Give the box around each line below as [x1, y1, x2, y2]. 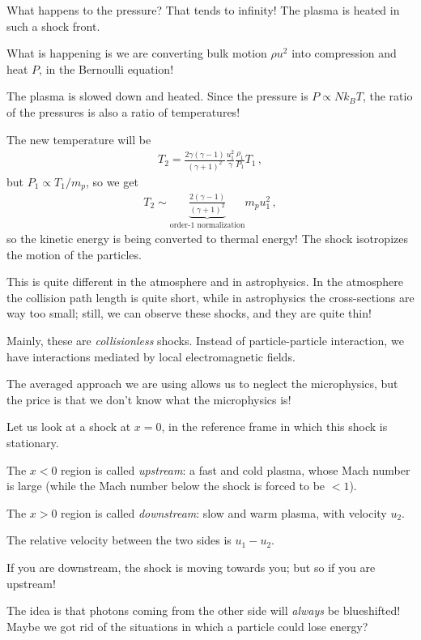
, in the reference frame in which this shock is [161, 418, 388, 435]
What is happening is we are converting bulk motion [6, 45, 267, 62]
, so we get [85, 173, 138, 190]
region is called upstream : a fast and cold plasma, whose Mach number [61, 461, 410, 478]
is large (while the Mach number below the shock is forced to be [6, 477, 325, 494]
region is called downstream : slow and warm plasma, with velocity [61, 504, 387, 521]
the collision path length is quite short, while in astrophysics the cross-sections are [6, 288, 415, 305]
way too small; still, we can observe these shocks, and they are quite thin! [6, 305, 372, 322]
